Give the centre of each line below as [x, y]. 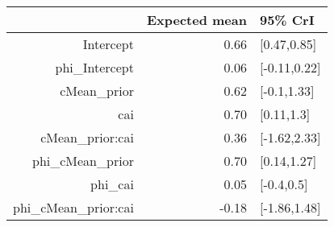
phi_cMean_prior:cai [73, 207]
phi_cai [112, 184]
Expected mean [196, 20]
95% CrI [287, 20]
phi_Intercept [94, 67]
